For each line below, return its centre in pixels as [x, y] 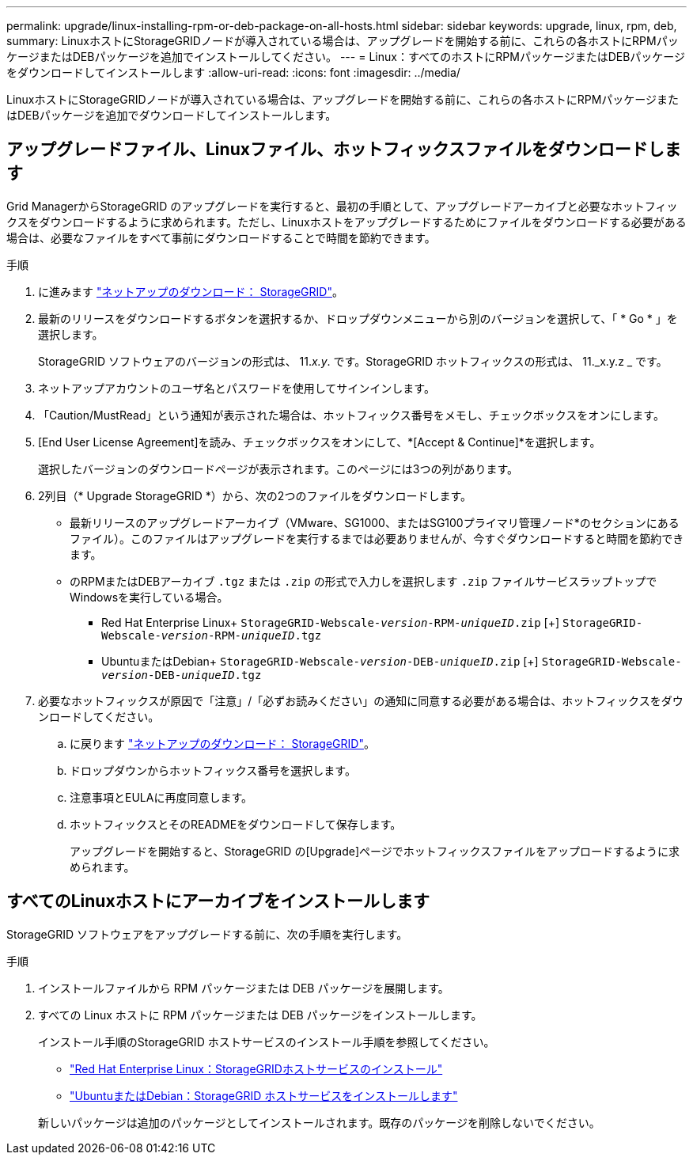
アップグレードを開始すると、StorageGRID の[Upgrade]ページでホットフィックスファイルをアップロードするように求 [375, 851]
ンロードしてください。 [99, 716]
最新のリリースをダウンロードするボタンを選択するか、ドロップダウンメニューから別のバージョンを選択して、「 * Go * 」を [358, 318]
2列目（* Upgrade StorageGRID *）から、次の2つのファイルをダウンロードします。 [255, 495]
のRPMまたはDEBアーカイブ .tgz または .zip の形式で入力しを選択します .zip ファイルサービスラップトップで [364, 581]
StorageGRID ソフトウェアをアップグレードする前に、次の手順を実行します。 [207, 934]
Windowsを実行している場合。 [149, 597]
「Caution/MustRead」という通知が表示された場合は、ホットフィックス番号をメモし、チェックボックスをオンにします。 [351, 415]
